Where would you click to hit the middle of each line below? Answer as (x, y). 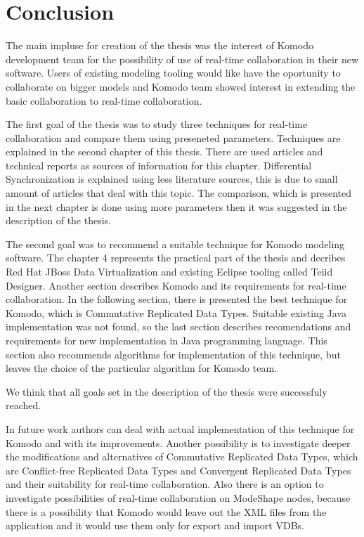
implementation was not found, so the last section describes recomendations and (178, 326)
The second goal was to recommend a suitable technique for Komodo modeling (175, 244)
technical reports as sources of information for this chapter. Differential (159, 165)
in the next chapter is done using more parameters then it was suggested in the (176, 206)
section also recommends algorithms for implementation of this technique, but (173, 354)
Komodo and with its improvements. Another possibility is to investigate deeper (178, 442)
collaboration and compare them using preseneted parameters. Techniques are (173, 137)
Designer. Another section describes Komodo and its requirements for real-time (176, 285)
